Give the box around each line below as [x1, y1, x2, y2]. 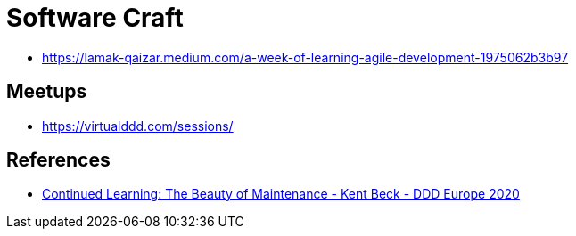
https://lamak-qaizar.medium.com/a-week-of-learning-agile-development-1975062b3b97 [42, 49, 569, 65]
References [6, 149, 111, 172]
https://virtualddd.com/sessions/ [42, 118, 234, 134]
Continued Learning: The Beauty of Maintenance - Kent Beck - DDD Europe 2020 [42, 186, 520, 202]
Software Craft [6, 3, 184, 33]
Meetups [6, 80, 87, 103]
